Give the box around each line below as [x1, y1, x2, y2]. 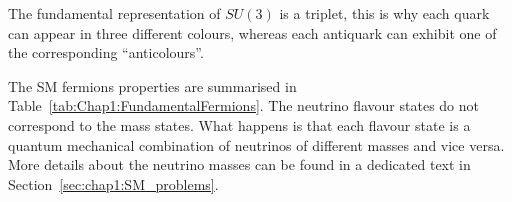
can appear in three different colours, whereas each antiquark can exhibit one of [8, 22, 497, 43]
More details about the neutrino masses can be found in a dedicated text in [8, 154, 471, 175]
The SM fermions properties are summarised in [8, 75, 297, 96]
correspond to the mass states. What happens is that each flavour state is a [8, 114, 471, 135]
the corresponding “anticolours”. [8, 42, 204, 63]
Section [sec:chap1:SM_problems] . [8, 173, 219, 194]
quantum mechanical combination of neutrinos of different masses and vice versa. [8, 134, 505, 155]
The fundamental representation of [8, 3, 221, 23]
